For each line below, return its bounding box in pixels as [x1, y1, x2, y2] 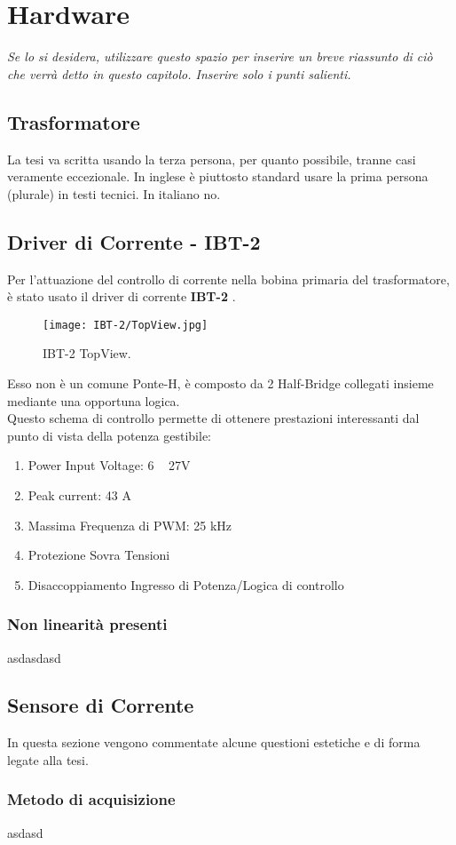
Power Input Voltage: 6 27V [28, 456, 191, 474]
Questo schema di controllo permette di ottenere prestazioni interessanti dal [7, 409, 420, 427]
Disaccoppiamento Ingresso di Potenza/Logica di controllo [28, 575, 344, 594]
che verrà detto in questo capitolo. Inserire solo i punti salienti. [7, 64, 351, 83]
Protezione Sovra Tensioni [28, 546, 170, 564]
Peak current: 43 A [28, 485, 131, 504]
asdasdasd [7, 648, 61, 666]
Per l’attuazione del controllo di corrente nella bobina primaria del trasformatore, [7, 269, 450, 288]
